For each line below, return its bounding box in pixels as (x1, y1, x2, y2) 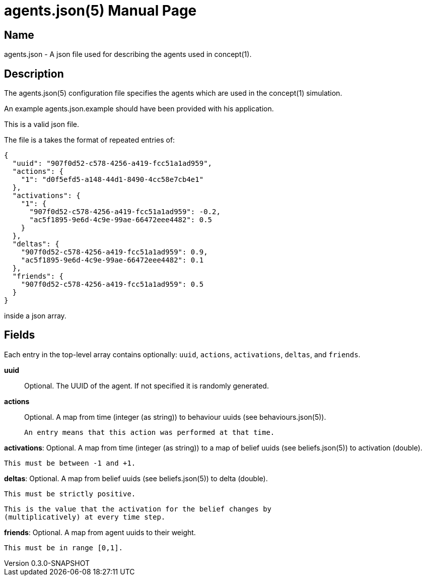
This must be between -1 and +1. (4, 459, 136, 467)
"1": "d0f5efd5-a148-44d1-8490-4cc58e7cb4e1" (21, 175, 204, 184)
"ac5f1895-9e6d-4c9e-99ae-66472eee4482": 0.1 (21, 256, 204, 265)
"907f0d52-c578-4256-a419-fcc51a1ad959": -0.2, (29, 208, 221, 216)
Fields (4, 329, 35, 342)
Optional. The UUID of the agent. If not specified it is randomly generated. (24, 381, 269, 390)
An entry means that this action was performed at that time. (24, 428, 275, 436)
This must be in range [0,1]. (4, 543, 123, 552)
